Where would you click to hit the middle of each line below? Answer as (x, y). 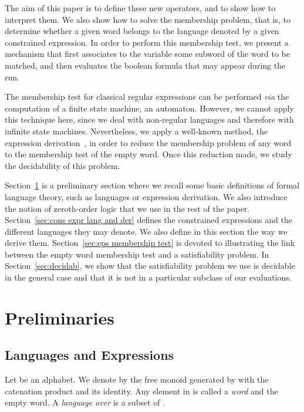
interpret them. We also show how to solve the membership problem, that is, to (148, 19)
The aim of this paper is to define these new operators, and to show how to (140, 8)
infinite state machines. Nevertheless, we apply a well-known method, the (136, 131)
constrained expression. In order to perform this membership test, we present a (147, 42)
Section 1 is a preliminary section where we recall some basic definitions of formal (152, 185)
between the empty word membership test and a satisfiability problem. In (137, 254)
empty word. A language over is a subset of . (85, 402)
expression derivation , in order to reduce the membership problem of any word (148, 142)
